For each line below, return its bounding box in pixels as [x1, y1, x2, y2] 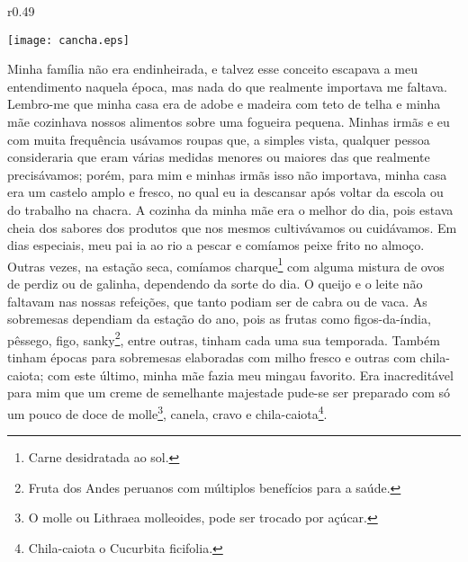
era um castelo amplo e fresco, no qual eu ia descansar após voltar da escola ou [7, 183, 444, 201]
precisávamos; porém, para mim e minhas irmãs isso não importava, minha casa [7, 165, 447, 183]
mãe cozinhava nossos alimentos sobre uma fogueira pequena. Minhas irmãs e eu [7, 112, 450, 131]
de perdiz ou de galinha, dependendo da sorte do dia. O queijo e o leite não [7, 274, 423, 293]
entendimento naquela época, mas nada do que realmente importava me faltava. [7, 76, 447, 95]
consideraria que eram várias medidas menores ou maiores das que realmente [7, 147, 430, 166]
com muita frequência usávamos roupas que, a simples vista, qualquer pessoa [7, 129, 430, 148]
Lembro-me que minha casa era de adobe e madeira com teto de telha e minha [7, 94, 441, 113]
